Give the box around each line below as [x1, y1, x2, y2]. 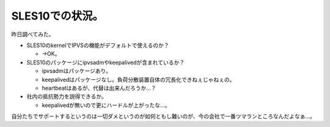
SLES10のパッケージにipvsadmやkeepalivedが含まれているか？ [26, 59, 185, 66]
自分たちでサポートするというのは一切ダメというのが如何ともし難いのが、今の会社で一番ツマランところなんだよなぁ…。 [11, 113, 316, 120]
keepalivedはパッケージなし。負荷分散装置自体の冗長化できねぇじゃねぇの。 [42, 76, 235, 83]
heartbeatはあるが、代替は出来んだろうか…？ [42, 84, 156, 92]
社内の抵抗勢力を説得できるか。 [26, 93, 107, 100]
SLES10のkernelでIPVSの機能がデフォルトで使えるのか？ [26, 42, 169, 49]
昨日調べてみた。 [11, 31, 54, 38]
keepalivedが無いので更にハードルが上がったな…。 [42, 101, 170, 109]
